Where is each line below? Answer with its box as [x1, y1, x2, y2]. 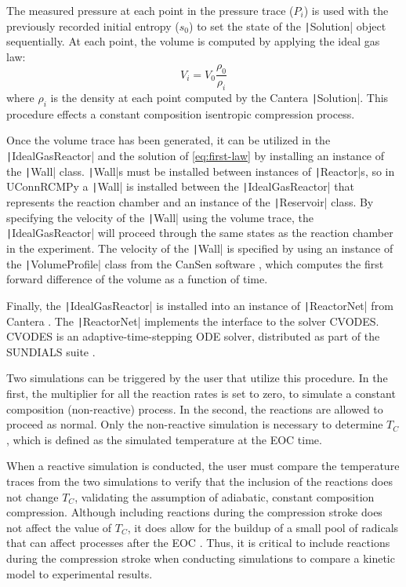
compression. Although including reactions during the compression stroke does [6, 504, 382, 520]
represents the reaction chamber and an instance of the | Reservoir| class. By [6, 194, 374, 210]
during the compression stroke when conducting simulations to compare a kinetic [6, 549, 395, 566]
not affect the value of [6, 519, 112, 535]
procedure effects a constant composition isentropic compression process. [6, 105, 355, 122]
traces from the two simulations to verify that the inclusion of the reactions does [6, 472, 393, 489]
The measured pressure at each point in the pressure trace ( [6, 2, 294, 18]
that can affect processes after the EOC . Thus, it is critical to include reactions [6, 534, 390, 551]
